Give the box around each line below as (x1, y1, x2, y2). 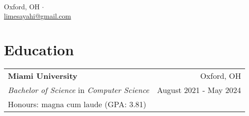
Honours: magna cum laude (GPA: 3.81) (8, 98, 146, 110)
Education (4, 39, 74, 59)
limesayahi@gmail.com (4, 11, 71, 21)
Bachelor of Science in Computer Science (8, 84, 149, 95)
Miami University (8, 70, 78, 81)
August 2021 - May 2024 (157, 84, 241, 95)
